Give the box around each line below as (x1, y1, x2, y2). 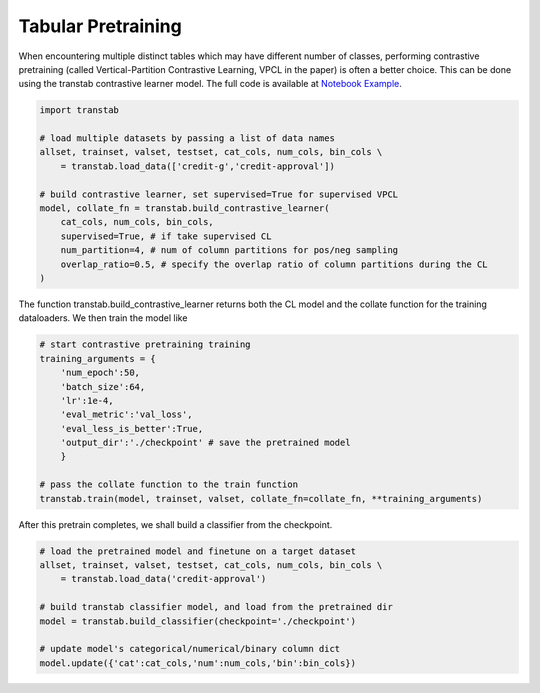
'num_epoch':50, (60, 367, 140, 379)
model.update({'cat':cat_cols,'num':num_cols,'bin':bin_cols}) (39, 657, 357, 669)
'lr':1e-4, (60, 395, 114, 406)
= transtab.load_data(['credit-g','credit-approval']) (60, 160, 335, 172)
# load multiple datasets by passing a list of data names (39, 133, 335, 144)
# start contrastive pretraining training (39, 339, 251, 350)
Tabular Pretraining (18, 15, 182, 37)
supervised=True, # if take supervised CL (60, 230, 272, 242)
